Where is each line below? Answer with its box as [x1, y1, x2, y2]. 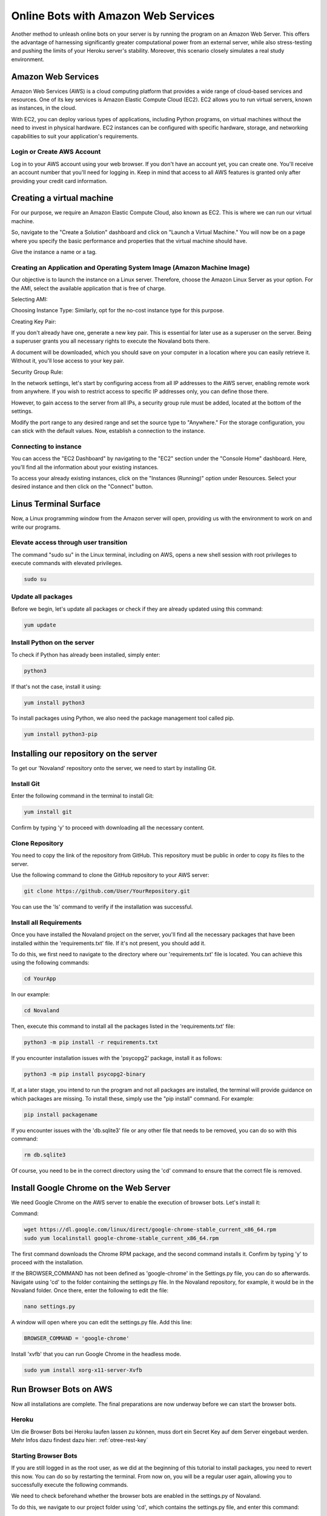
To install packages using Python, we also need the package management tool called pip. [11, 714, 235, 722]
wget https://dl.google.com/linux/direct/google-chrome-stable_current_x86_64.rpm [24, 1226, 277, 1233]
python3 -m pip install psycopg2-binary [24, 1071, 145, 1078]
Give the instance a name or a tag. [11, 248, 97, 255]
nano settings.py [24, 1303, 76, 1310]
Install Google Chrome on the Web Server [11, 1182, 171, 1193]
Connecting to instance [11, 442, 82, 451]
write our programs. [11, 523, 61, 531]
